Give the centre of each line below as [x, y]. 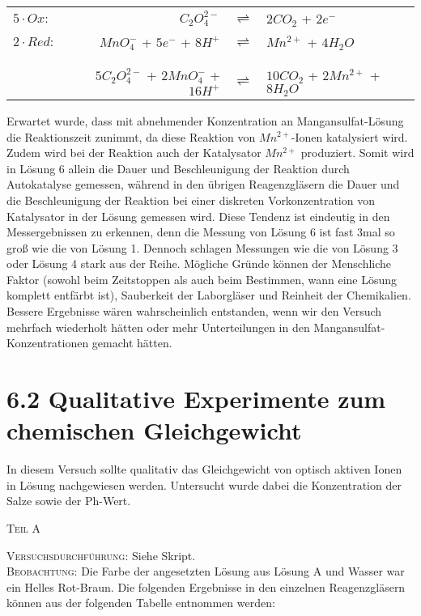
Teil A [23, 527]
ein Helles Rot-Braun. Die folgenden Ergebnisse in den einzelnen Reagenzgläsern [206, 586]
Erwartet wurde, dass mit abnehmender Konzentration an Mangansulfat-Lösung [205, 120]
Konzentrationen [48, 343]
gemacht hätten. [132, 343]
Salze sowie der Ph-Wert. [69, 501]
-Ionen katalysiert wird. [349, 136]
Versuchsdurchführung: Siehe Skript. [101, 555]
